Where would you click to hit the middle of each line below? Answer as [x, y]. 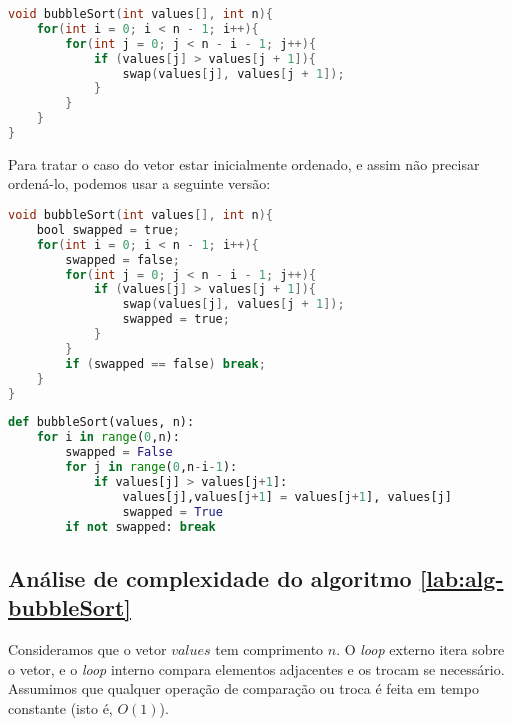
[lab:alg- [461, 577]
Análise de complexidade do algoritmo [210, 577]
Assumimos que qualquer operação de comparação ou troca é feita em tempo [243, 688]
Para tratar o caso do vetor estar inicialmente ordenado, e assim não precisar [244, 163]
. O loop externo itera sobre [420, 649]
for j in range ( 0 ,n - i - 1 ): [151, 467]
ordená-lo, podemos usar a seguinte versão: [139, 183]
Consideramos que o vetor [87, 649]
